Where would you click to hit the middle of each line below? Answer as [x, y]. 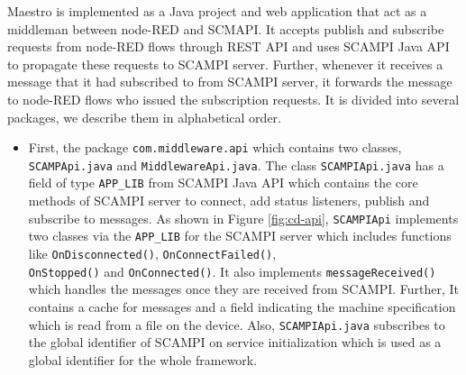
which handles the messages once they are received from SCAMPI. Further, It [244, 289]
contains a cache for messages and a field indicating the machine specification [242, 306]
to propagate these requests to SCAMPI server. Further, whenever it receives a [225, 64]
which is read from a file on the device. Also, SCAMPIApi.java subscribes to [237, 324]
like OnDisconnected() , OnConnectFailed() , [152, 254]
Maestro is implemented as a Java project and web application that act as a [217, 11]
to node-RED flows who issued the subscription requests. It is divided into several [233, 99]
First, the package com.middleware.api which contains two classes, [215, 147]
